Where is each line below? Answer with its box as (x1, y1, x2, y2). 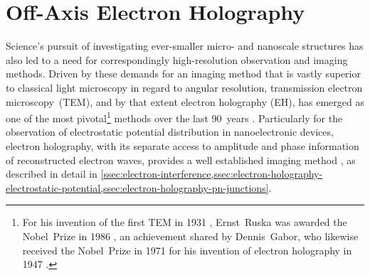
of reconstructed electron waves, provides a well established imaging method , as (6, 152, 356, 167)
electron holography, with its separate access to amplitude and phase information (6, 138, 359, 153)
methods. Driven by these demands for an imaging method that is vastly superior (6, 66, 361, 81)
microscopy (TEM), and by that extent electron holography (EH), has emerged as (6, 94, 364, 109)
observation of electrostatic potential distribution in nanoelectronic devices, (6, 124, 334, 139)
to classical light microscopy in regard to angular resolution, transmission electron (6, 80, 363, 95)
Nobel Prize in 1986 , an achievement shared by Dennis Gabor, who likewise (22, 228, 359, 243)
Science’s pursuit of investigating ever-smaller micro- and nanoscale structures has (6, 38, 364, 53)
